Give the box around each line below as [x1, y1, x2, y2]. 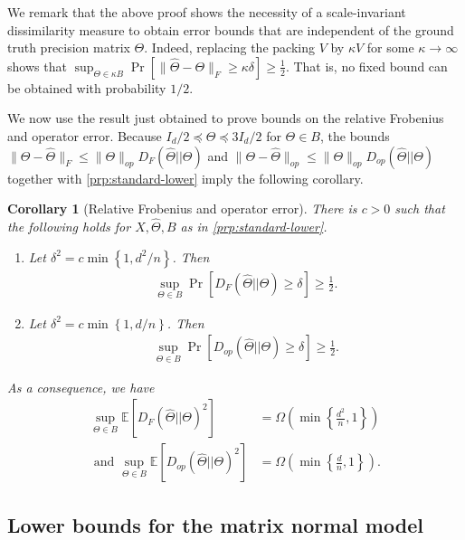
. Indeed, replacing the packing [144, 38, 315, 57]
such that [394, 199, 445, 218]
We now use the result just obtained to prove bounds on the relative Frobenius [7, 109, 444, 128]
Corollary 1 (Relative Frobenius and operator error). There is [7, 199, 357, 218]
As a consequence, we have [7, 377, 155, 396]
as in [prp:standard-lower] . [180, 216, 327, 235]
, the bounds [320, 126, 390, 145]
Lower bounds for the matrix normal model [7, 510, 423, 538]
